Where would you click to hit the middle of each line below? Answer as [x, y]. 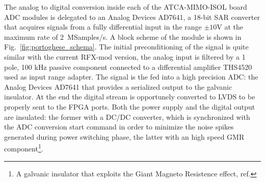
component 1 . [24, 148]
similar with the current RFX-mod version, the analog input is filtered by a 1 [125, 56]
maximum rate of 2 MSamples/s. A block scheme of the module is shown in [123, 36]
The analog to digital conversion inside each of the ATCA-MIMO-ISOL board [126, 7]
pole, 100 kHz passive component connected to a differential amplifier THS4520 [128, 67]
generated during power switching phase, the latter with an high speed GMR [124, 136]
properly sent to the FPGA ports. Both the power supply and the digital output [130, 106]
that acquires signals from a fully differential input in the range [103, 27]
